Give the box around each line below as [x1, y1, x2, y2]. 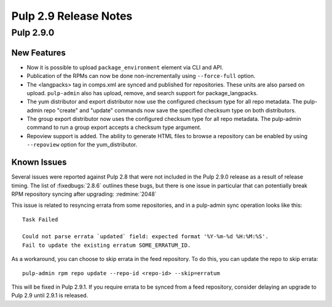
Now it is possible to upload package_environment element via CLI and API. [26, 63, 224, 71]
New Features [11, 47, 66, 58]
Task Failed [22, 216, 58, 223]
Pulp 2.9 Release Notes [11, 9, 133, 23]
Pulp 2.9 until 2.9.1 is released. [11, 292, 89, 299]
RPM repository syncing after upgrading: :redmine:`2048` [11, 190, 157, 198]
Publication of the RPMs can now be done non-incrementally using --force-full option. [26, 72, 256, 80]
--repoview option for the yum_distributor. [26, 141, 138, 149]
